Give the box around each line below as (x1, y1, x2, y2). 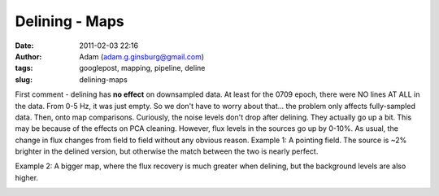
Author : (15, 51, 42, 61)
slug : (15, 74, 33, 85)
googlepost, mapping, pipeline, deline (79, 63, 206, 73)
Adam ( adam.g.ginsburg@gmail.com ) (79, 51, 205, 61)
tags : (15, 63, 33, 73)
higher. (15, 172, 39, 182)
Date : (15, 41, 34, 50)
